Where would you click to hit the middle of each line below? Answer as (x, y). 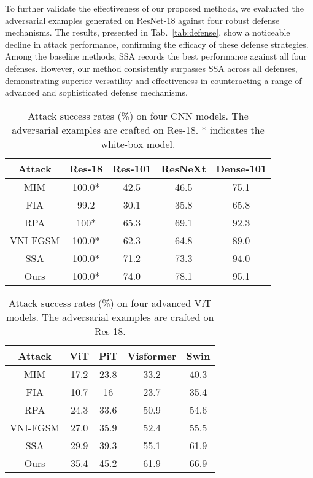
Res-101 (132, 168)
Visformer (152, 355)
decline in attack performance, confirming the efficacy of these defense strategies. (157, 44)
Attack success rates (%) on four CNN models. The (138, 115)
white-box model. (138, 144)
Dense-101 (241, 168)
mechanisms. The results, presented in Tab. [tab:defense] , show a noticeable (148, 32)
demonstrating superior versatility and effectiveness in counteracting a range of (153, 80)
